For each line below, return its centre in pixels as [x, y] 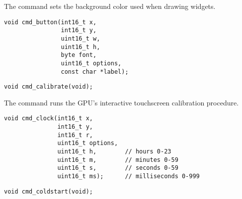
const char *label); [95, 72]
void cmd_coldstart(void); [48, 191]
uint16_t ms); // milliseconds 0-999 [128, 176]
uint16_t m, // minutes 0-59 [118, 160]
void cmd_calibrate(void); [48, 87]
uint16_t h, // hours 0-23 [114, 152]
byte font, [79, 55]
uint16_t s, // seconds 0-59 [118, 168]
